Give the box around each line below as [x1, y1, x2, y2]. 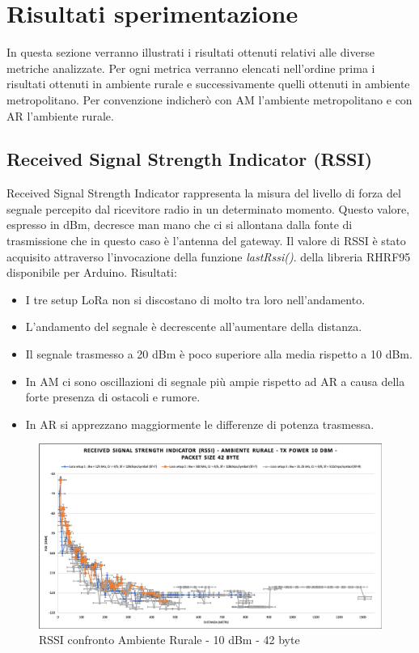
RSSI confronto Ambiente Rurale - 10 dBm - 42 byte [39, 631, 300, 648]
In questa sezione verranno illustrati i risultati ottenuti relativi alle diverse [6, 44, 375, 61]
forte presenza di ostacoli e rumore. [25, 388, 201, 405]
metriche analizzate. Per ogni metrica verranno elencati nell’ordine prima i [6, 59, 375, 76]
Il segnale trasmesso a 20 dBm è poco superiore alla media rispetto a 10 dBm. [25, 346, 413, 363]
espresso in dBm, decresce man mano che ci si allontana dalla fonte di [6, 216, 353, 233]
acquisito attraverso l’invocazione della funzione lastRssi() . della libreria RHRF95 [6, 248, 411, 265]
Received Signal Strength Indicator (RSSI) [6, 146, 373, 172]
